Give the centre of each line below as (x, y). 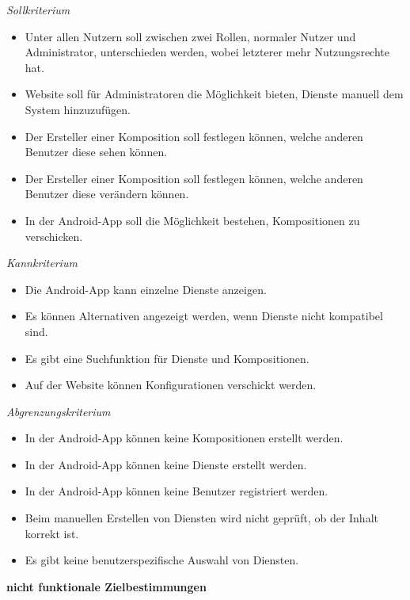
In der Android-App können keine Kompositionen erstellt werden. (184, 438)
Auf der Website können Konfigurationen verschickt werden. (171, 385)
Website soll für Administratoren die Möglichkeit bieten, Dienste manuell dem (214, 94)
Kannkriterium (42, 263)
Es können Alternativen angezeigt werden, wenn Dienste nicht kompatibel (204, 316)
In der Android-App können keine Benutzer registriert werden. (177, 491)
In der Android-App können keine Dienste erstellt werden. (166, 464)
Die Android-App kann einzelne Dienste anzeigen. (146, 289)
